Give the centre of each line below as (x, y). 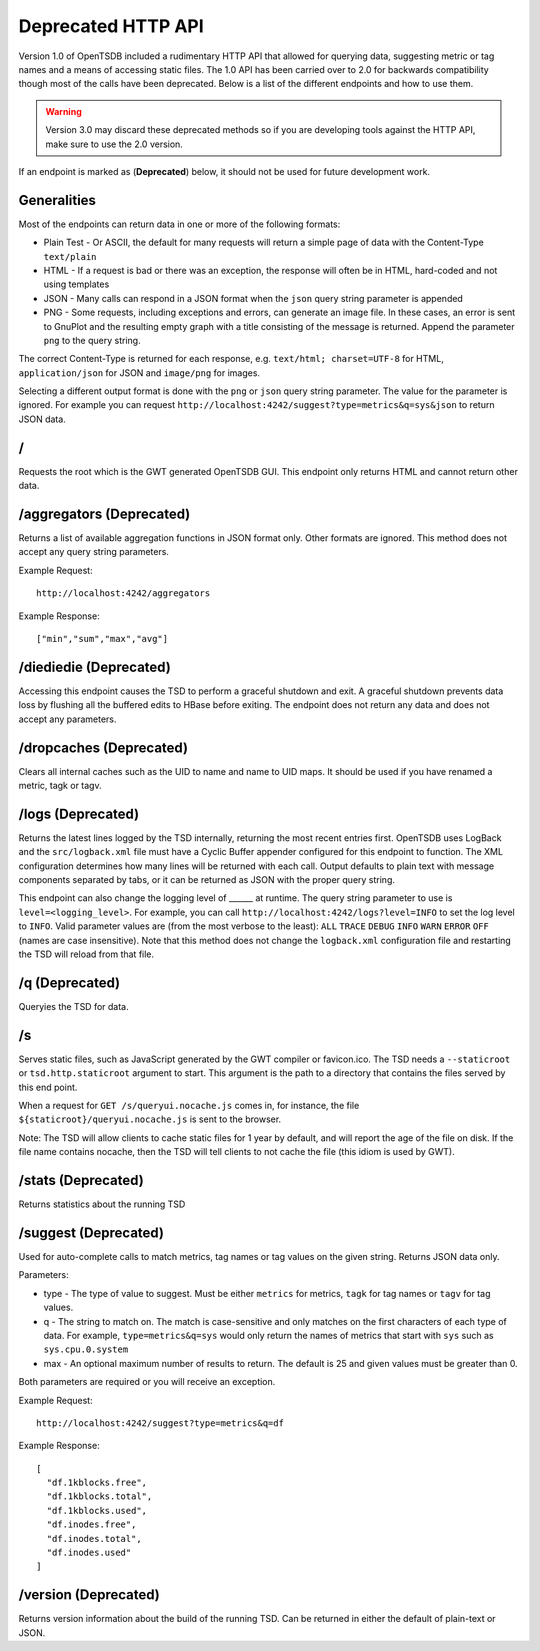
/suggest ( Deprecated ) (91, 1232)
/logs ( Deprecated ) (79, 813)
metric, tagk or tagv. (60, 786)
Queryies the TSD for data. (73, 1006)
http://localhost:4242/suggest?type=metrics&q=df (160, 1423)
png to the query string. (92, 340)
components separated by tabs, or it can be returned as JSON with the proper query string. (206, 880)
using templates (76, 284)
